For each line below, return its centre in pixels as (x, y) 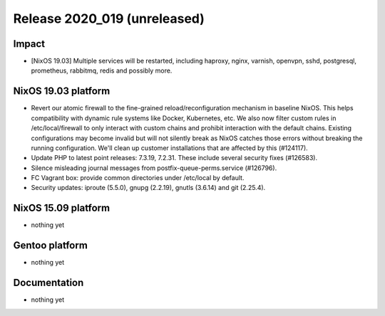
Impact (29, 44)
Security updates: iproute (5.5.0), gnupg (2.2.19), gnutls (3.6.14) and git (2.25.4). (148, 188)
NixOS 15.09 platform (62, 208)
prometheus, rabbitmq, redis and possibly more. (102, 70)
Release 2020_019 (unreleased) (109, 19)
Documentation (48, 283)
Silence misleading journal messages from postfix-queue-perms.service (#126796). (154, 168)
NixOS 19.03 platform (62, 91)
